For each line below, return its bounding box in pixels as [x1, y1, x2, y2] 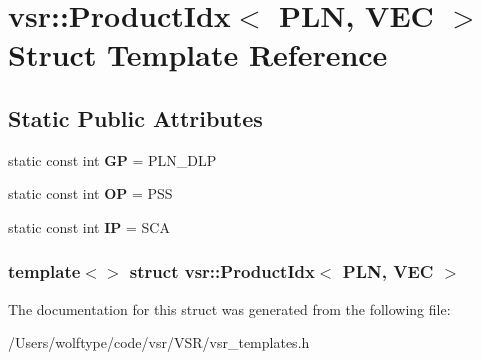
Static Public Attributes [8, 102, 263, 133]
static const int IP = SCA [8, 216, 170, 237]
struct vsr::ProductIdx [129, 259, 315, 284]
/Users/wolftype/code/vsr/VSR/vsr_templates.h [8, 332, 310, 353]
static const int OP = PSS [8, 183, 173, 204]
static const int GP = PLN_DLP [8, 149, 217, 170]
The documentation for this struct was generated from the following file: [8, 298, 451, 319]
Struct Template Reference [8, 34, 388, 75]
